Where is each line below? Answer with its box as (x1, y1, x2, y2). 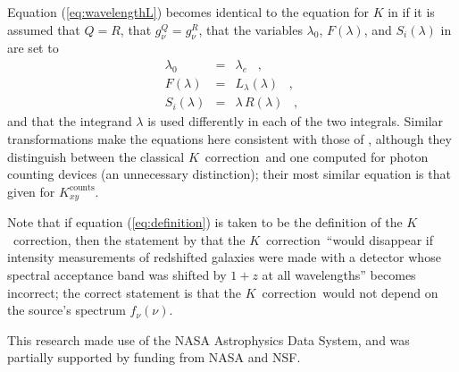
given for (7, 182, 55, 200)
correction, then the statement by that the (13, 230, 246, 249)
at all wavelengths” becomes (262, 265, 416, 283)
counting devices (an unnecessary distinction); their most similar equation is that (7, 165, 451, 183)
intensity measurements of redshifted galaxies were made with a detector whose (7, 248, 441, 266)
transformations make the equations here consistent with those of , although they (7, 129, 452, 148)
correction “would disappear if (266, 230, 433, 249)
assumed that (7, 20, 80, 38)
